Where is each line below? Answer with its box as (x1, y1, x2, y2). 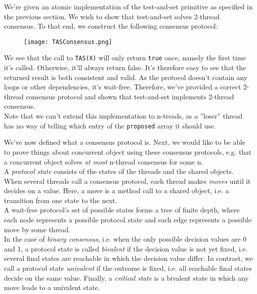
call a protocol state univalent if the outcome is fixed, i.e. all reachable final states (4, 263, 252, 273)
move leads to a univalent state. (4, 282, 100, 293)
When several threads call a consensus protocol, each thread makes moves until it (4, 175, 251, 186)
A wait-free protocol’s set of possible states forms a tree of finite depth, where (4, 205, 240, 215)
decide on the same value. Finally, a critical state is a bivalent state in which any (4, 272, 249, 283)
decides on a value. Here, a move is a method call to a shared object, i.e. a (4, 185, 229, 196)
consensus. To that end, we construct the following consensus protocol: (4, 21, 218, 31)
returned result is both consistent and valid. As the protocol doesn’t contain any (4, 72, 248, 82)
